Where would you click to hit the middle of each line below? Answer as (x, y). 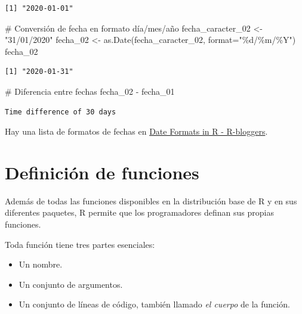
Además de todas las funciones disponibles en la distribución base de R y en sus (151, 200)
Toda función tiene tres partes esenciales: (80, 244)
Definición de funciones (102, 172)
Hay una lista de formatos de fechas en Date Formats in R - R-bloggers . (136, 131)
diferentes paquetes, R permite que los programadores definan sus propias (139, 212)
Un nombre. (41, 264)
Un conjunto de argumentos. (71, 284)
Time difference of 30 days (61, 112)
